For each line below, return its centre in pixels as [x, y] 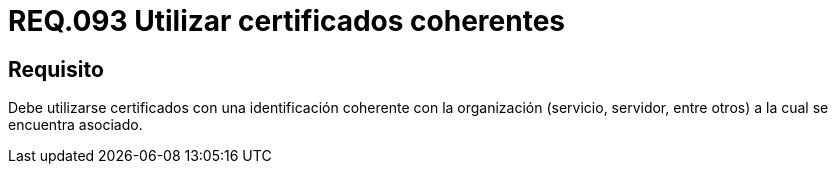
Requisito [56, 69]
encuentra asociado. [75, 125]
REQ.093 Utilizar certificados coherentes [287, 21]
